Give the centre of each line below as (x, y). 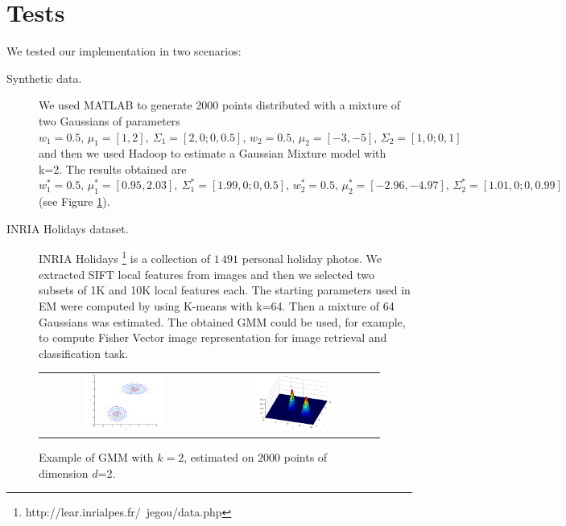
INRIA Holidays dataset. (68, 228)
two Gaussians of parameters (109, 120)
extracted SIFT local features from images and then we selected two (207, 274)
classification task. (84, 353)
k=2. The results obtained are (113, 168)
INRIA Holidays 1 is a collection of (125, 257)
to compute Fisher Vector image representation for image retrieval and (213, 337)
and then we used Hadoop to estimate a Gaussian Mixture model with (213, 153)
